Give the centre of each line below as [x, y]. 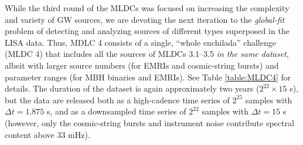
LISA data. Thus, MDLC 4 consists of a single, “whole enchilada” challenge [140, 42]
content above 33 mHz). [47, 134]
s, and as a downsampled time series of [116, 111]
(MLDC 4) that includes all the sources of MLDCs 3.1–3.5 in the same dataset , [147, 54]
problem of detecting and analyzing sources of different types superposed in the [147, 31]
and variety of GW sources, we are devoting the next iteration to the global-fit [145, 19]
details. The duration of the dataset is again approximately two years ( [132, 88]
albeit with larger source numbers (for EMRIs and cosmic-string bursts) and [142, 65]
